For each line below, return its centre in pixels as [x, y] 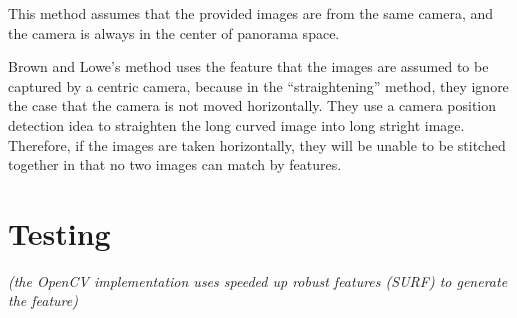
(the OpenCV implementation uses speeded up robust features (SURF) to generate [258, 280]
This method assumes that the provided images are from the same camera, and [251, 13]
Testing [59, 232]
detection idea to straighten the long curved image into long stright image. [236, 124]
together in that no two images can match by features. [175, 164]
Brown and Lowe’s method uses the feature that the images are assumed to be [248, 66]
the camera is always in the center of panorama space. [174, 32]
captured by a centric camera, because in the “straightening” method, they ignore [258, 85]
